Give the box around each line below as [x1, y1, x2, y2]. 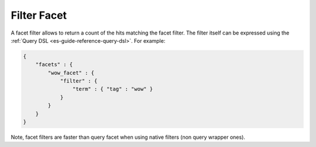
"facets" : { [35, 61, 73, 68]
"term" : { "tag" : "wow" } [72, 86, 153, 93]
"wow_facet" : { [47, 69, 95, 76]
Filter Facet [11, 9, 67, 22]
